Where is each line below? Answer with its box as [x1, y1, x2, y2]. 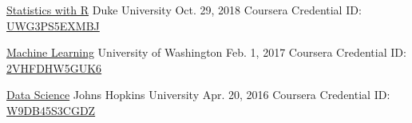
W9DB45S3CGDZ [6, 101, 96, 118]
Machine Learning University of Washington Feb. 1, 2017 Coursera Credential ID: [6, 44, 406, 61]
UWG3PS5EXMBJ [6, 17, 100, 34]
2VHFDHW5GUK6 [6, 59, 102, 76]
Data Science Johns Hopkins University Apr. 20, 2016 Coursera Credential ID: [6, 86, 390, 103]
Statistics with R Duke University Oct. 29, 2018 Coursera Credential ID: [6, 2, 362, 18]
